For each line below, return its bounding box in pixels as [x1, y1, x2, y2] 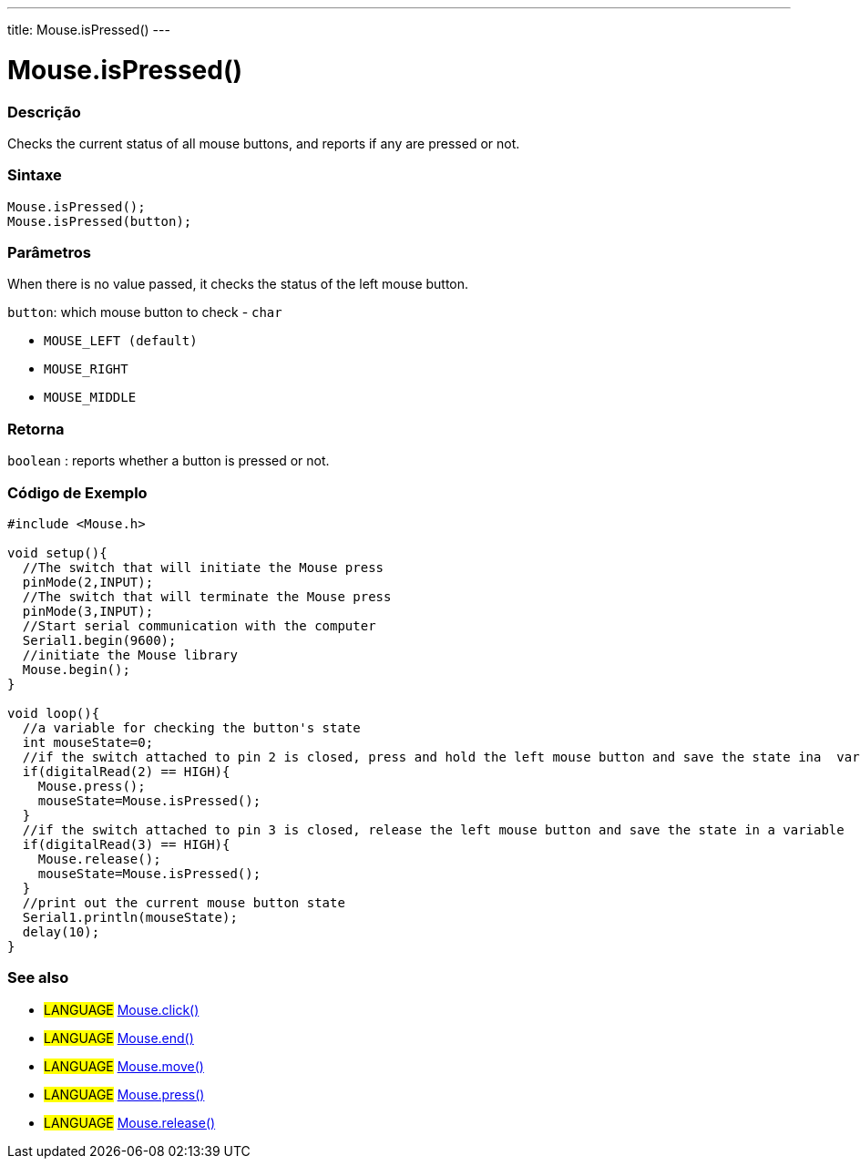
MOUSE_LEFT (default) [44, 333, 198, 349]
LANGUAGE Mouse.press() [44, 1086, 205, 1102]
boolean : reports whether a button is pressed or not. [7, 453, 330, 469]
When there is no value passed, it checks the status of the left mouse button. [7, 276, 469, 292]
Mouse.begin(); [22, 661, 130, 677]
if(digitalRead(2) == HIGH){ [22, 763, 230, 779]
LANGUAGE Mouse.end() [44, 1029, 194, 1046]
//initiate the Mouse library [22, 647, 238, 662]
